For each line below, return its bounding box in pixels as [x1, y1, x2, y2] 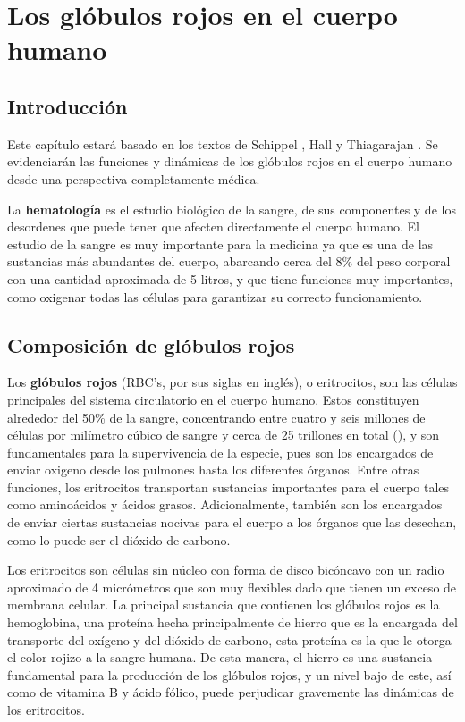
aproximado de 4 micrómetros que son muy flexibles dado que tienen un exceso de [7, 577, 457, 596]
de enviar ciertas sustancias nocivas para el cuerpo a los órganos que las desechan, [7, 513, 457, 532]
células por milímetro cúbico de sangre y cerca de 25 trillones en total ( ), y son [7, 425, 440, 444]
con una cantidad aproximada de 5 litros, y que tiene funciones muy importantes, [7, 269, 453, 288]
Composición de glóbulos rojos [7, 331, 295, 358]
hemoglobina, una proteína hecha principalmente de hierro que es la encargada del [7, 613, 458, 632]
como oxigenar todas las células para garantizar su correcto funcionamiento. [7, 287, 423, 306]
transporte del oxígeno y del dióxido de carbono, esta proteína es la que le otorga [7, 630, 452, 649]
